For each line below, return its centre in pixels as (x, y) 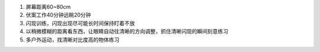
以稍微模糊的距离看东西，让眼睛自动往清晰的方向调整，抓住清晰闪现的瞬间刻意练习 (127, 32)
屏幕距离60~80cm (48, 7)
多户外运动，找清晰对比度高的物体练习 (73, 39)
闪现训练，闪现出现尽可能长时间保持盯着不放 (80, 23)
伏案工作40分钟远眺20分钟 (58, 15)
